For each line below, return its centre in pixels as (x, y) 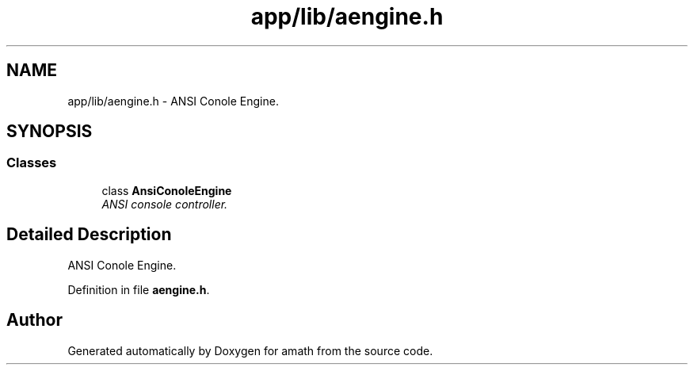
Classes (32, 163)
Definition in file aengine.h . (139, 289)
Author (34, 320)
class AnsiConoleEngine (167, 190)
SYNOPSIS (50, 132)
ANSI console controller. (165, 204)
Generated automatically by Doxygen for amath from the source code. (250, 350)
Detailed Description (89, 235)
